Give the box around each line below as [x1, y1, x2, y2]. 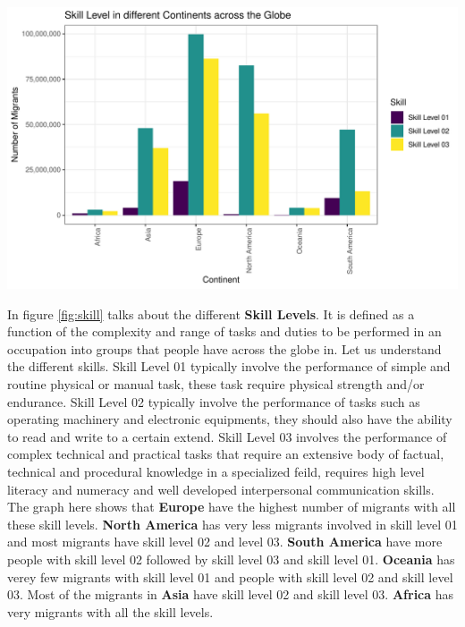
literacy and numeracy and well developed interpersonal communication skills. [7, 479, 435, 498]
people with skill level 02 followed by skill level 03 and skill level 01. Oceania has [7, 549, 455, 568]
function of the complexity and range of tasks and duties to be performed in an [7, 322, 442, 341]
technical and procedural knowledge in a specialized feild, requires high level [7, 462, 425, 480]
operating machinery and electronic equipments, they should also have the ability [7, 410, 452, 428]
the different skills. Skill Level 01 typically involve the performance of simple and [7, 357, 451, 376]
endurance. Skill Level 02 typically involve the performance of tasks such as [7, 392, 420, 411]
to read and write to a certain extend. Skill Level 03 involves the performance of [7, 427, 447, 445]
